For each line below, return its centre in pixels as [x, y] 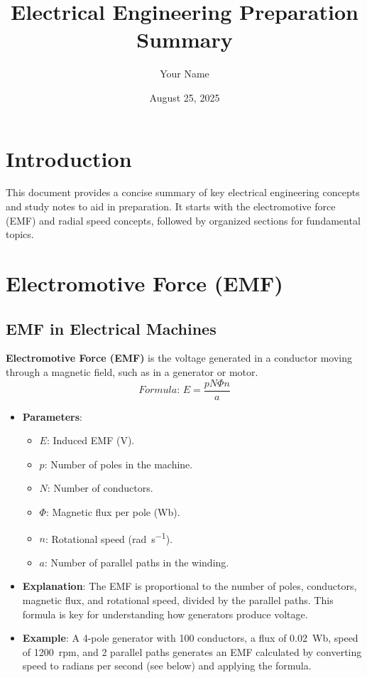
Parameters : [52, 416]
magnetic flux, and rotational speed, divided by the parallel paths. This [178, 600]
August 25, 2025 [185, 97]
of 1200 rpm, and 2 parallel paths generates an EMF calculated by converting [192, 651]
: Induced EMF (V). [91, 440]
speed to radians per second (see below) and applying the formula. [167, 666]
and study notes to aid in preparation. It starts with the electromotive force [171, 206]
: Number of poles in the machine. [119, 464]
